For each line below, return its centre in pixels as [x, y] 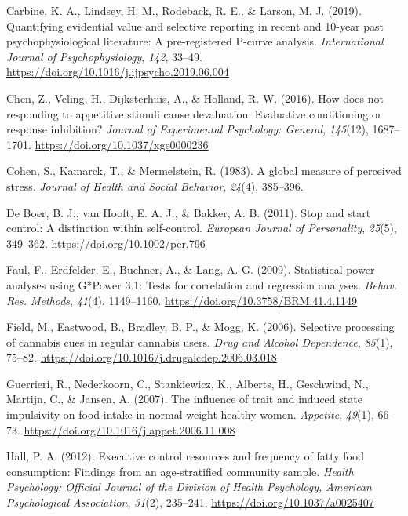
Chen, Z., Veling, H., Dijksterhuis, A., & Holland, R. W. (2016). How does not [195, 98]
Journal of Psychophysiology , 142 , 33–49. [104, 56]
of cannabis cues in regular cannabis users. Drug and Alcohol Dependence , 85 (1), [200, 342]
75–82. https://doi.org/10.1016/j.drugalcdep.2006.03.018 [142, 357]
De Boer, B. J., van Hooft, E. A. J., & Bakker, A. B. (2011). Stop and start [189, 212]
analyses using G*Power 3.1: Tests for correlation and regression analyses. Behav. [202, 284]
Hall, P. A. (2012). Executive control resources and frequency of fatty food [186, 456]
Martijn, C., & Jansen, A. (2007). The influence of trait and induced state [184, 399]
